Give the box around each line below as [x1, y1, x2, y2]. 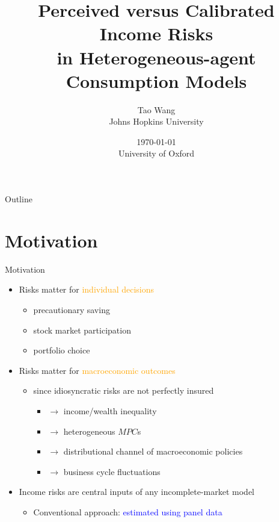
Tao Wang [137, 103, 176, 116]
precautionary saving [33, 303, 110, 315]
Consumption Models [66, 68, 247, 93]
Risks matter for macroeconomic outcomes [19, 364, 176, 376]
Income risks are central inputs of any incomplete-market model [19, 485, 254, 498]
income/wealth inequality [63, 404, 157, 417]
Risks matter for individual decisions [19, 283, 155, 296]
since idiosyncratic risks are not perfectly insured [33, 384, 214, 397]
